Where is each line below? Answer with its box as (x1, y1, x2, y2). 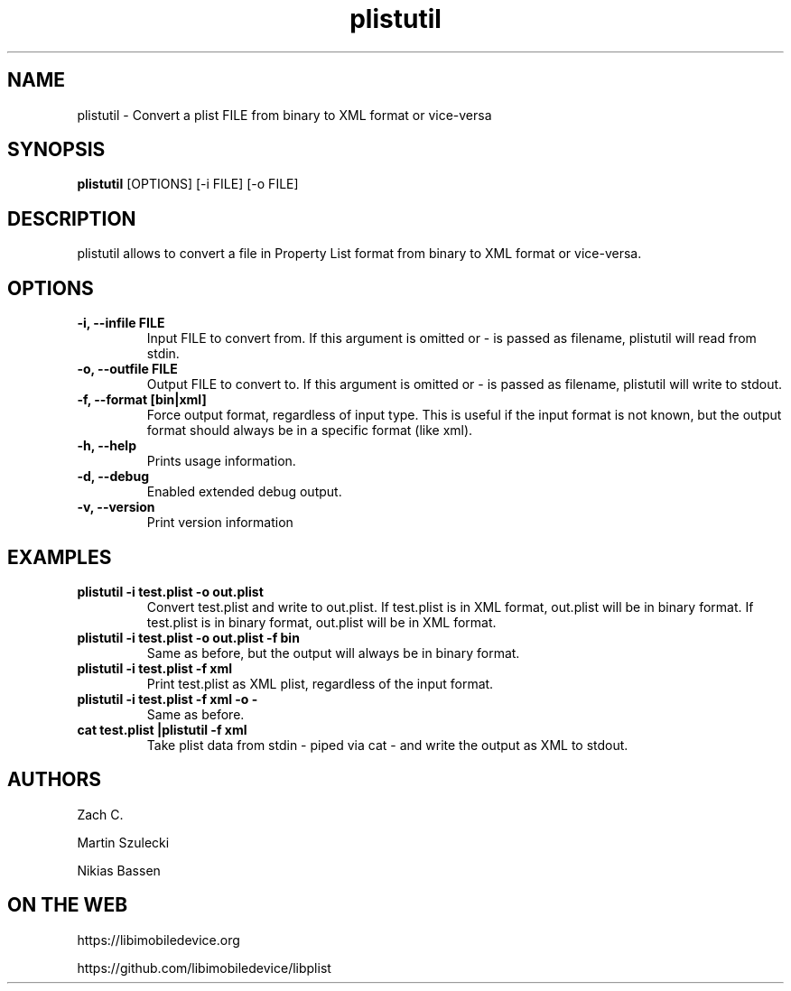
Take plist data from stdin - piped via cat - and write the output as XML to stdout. (146, 736, 628, 753)
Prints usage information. (146, 453, 296, 469)
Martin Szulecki (77, 834, 170, 850)
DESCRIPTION (7, 207, 136, 230)
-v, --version (77, 499, 155, 515)
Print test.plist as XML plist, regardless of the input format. (146, 675, 494, 691)
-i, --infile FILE (77, 315, 165, 331)
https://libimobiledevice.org (77, 931, 240, 948)
